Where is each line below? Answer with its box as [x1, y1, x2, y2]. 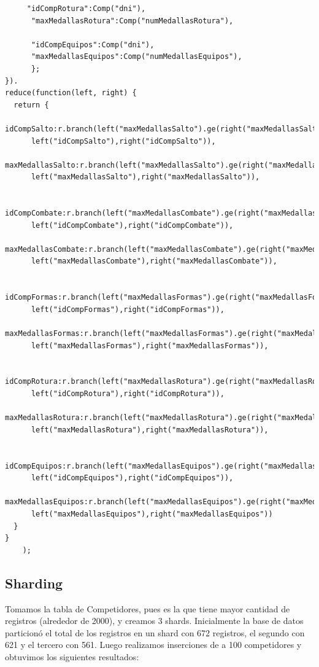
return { [13, 100, 49, 109]
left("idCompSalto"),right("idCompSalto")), [31, 136, 216, 146]
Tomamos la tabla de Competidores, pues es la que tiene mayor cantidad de [5, 602, 290, 615]
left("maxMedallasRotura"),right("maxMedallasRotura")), [31, 425, 269, 434]
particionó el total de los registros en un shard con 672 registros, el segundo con [5, 626, 305, 639]
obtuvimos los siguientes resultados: [5, 650, 139, 663]
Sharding [5, 573, 63, 592]
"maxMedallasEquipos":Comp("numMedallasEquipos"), [31, 52, 242, 61]
